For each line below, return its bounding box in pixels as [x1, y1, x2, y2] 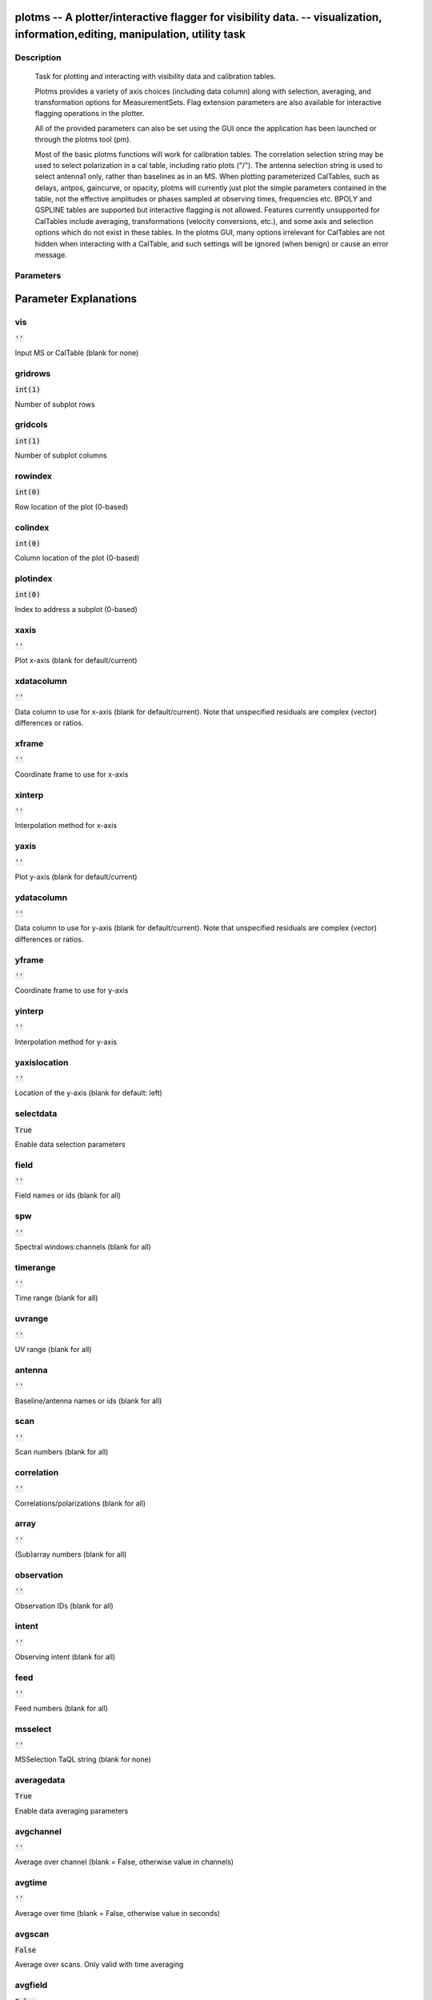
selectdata [14, 1108, 58, 1119]
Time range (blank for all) [14, 1293, 98, 1303]
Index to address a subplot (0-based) [14, 604, 138, 614]
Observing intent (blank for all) [14, 1652, 116, 1662]
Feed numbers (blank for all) [14, 1703, 108, 1713]
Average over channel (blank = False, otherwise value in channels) [14, 1857, 234, 1867]
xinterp [14, 789, 44, 800]
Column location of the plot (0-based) [14, 553, 140, 563]
